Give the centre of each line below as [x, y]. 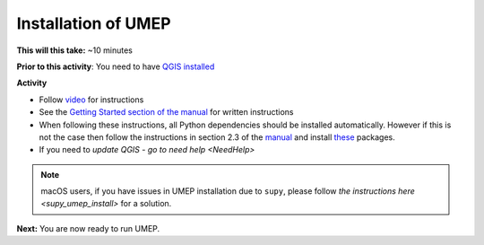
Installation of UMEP [94, 23]
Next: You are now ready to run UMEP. [88, 228]
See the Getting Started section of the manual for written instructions [166, 112]
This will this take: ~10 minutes [75, 50]
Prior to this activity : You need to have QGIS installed [116, 66]
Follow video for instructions [91, 100]
